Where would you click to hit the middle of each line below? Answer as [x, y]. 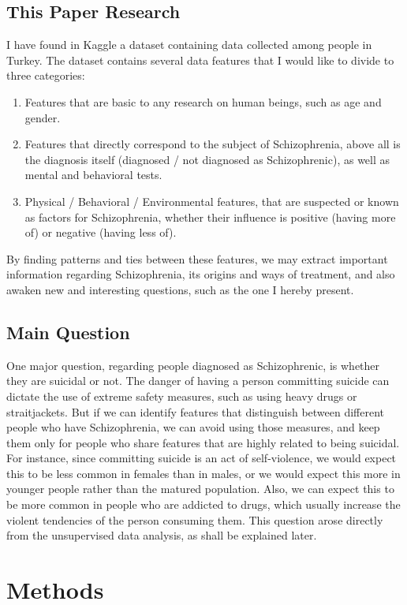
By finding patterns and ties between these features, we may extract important [197, 258]
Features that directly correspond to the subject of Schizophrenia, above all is [213, 144]
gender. [43, 117]
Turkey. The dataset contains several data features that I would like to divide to [200, 60]
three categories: [46, 75]
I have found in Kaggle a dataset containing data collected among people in [189, 45]
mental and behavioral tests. [93, 175]
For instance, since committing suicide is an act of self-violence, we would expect [202, 458]
